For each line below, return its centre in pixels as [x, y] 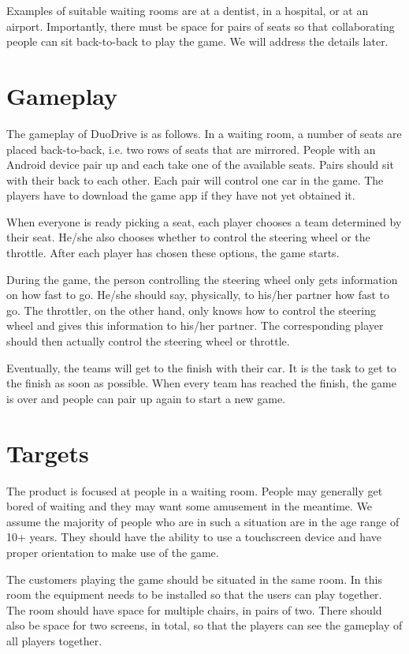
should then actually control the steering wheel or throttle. [148, 341]
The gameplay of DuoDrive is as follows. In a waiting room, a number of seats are [204, 133]
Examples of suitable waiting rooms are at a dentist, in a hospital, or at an [188, 10]
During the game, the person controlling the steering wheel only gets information [202, 279]
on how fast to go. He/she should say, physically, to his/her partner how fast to [198, 295]
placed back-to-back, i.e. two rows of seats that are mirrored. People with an [191, 149]
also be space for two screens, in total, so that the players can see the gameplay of [204, 625]
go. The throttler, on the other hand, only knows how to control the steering [191, 310]
